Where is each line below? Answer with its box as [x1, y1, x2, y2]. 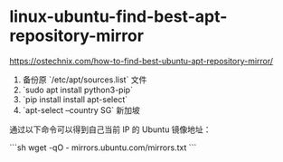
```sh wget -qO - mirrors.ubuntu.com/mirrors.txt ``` [9, 142, 197, 153]
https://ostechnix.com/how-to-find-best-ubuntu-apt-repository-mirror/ [9, 55, 274, 66]
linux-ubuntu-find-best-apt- [9, 6, 228, 27]
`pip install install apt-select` [22, 93, 128, 105]
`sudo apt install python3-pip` [22, 84, 134, 95]
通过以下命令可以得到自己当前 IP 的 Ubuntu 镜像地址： [9, 124, 212, 135]
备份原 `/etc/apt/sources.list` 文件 [22, 74, 147, 85]
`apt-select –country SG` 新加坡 [22, 104, 140, 115]
